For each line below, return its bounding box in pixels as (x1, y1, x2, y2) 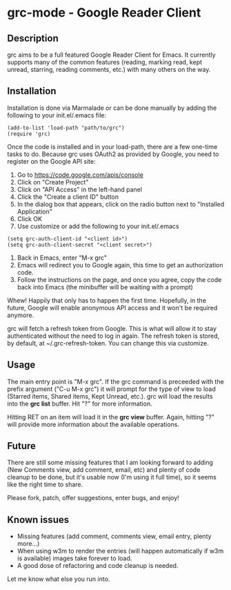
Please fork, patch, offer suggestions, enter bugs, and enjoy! (7, 494, 179, 502)
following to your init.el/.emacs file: (7, 111, 107, 119)
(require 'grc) (7, 130, 51, 137)
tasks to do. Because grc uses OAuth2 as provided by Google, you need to (7, 150, 219, 158)
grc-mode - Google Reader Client (7, 5, 201, 21)
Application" (17, 207, 53, 216)
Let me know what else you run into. (7, 575, 110, 583)
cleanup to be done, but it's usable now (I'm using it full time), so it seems (7, 473, 217, 482)
